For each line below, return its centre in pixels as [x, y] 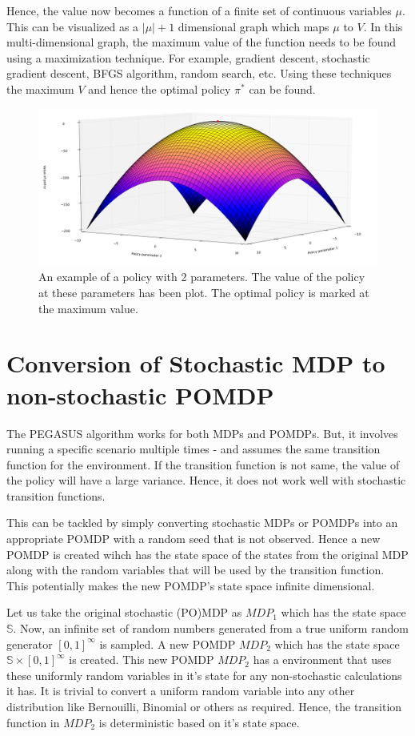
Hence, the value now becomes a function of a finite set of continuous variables [199, 10]
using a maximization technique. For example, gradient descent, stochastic [188, 57]
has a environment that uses [322, 660]
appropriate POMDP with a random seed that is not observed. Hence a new [194, 539]
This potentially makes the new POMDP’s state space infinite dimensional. [191, 585]
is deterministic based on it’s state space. [199, 722]
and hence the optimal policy [160, 88]
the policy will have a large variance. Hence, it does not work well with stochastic [206, 480]
